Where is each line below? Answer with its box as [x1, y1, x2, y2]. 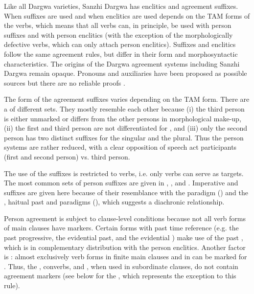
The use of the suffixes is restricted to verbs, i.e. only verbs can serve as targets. [4, 168, 244, 178]
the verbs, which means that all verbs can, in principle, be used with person [4, 20, 231, 30]
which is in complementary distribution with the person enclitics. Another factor [4, 242, 246, 252]
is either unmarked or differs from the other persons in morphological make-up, [4, 113, 241, 123]
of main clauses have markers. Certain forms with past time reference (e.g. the [4, 223, 239, 233]
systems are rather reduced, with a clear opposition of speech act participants [4, 142, 237, 152]
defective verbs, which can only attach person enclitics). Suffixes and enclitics [4, 39, 236, 49]
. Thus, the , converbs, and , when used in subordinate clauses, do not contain [4, 261, 238, 271]
